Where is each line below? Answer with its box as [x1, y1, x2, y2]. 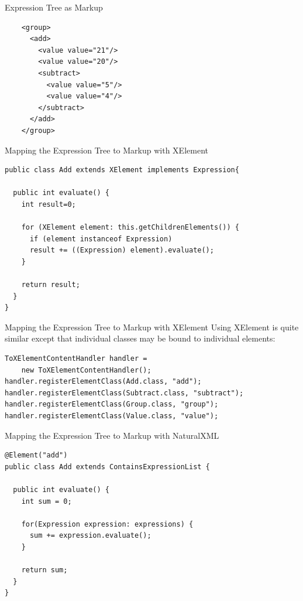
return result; [21, 281, 80, 289]
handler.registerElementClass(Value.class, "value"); [5, 412, 219, 420]
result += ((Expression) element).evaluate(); [29, 246, 214, 255]
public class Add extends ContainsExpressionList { [5, 462, 210, 471]
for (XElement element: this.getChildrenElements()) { [21, 223, 239, 232]
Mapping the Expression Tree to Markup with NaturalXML [5, 429, 219, 441]
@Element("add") [5, 451, 68, 460]
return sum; [21, 566, 68, 575]
